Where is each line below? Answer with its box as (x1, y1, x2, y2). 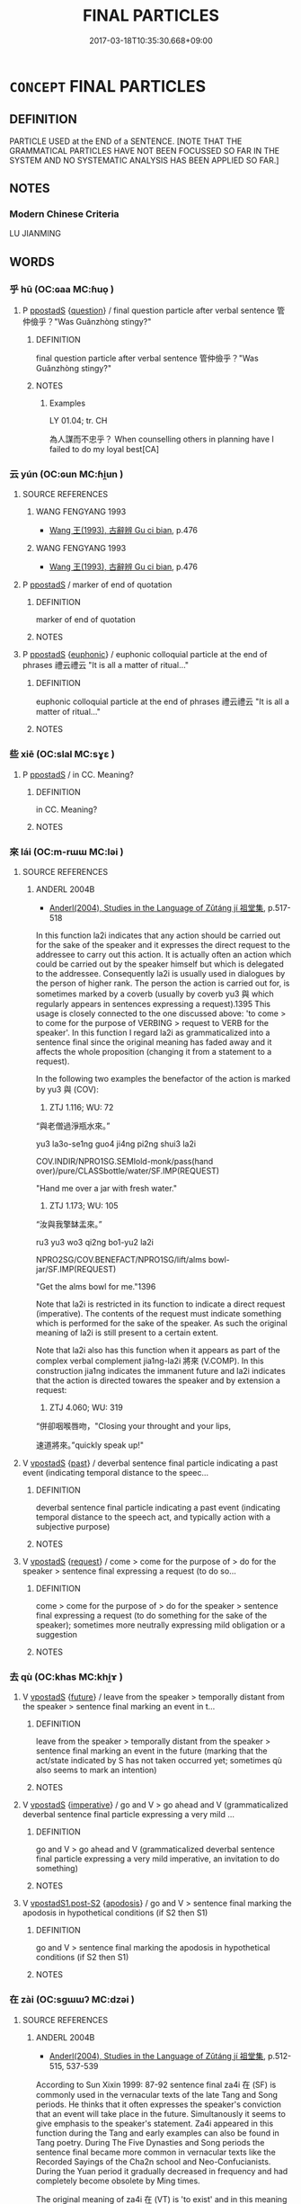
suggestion (35, 1629, 78, 1640)
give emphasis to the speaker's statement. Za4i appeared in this (35, 2118, 274, 2128)
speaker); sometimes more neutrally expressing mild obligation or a (35, 1620, 286, 1630)
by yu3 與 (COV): (35, 1084, 99, 1095)
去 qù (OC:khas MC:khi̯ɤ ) (9, 1670, 123, 1682)
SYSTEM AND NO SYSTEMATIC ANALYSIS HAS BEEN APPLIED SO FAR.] (9, 155, 279, 165)
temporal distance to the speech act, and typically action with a (35, 1512, 271, 1522)
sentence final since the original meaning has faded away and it (35, 1037, 272, 1048)
